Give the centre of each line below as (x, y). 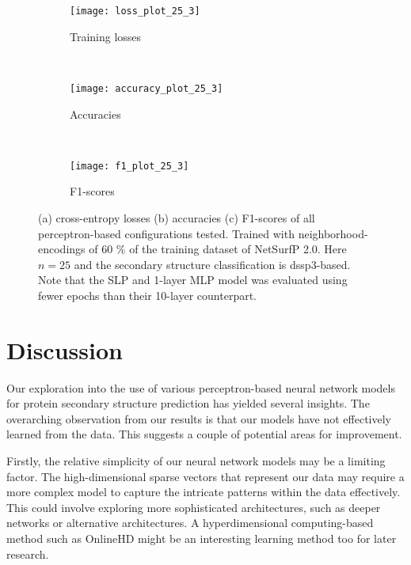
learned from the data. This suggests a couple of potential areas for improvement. (204, 434)
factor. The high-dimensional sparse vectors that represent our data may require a (205, 476)
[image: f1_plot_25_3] (129, 166)
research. (28, 554)
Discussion (65, 349)
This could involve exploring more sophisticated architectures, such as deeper (194, 507)
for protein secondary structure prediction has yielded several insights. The (188, 403)
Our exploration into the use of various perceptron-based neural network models (201, 387)
